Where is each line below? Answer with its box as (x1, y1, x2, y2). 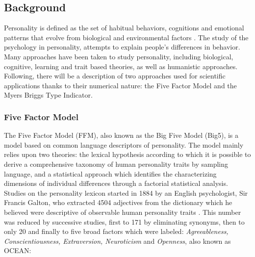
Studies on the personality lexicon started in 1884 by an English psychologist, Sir (4, 187, 248, 198)
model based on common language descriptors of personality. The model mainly (4, 139, 244, 150)
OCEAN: (4, 245, 31, 256)
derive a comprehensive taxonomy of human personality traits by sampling (4, 158, 229, 169)
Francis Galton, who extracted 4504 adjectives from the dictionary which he (4, 197, 232, 207)
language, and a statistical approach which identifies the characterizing (4, 168, 217, 179)
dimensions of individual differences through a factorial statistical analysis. (4, 178, 228, 188)
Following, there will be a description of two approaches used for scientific (4, 71, 226, 81)
